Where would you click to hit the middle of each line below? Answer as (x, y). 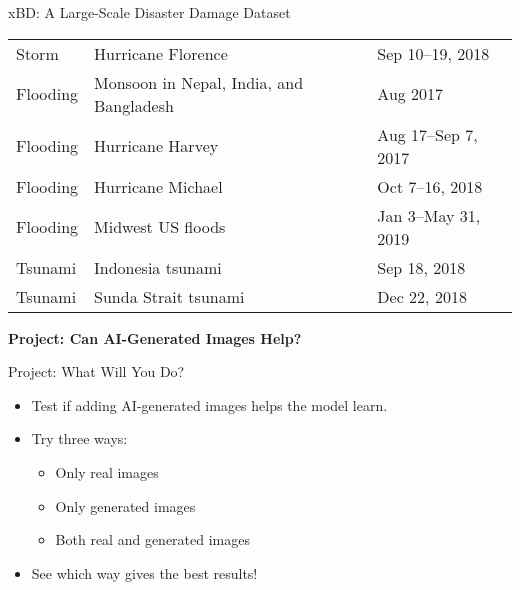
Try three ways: (79, 438)
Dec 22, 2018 (422, 296)
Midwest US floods (160, 227)
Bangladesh (134, 105)
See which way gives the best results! (144, 572)
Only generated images (125, 505)
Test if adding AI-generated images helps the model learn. (209, 404)
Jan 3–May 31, (429, 215)
